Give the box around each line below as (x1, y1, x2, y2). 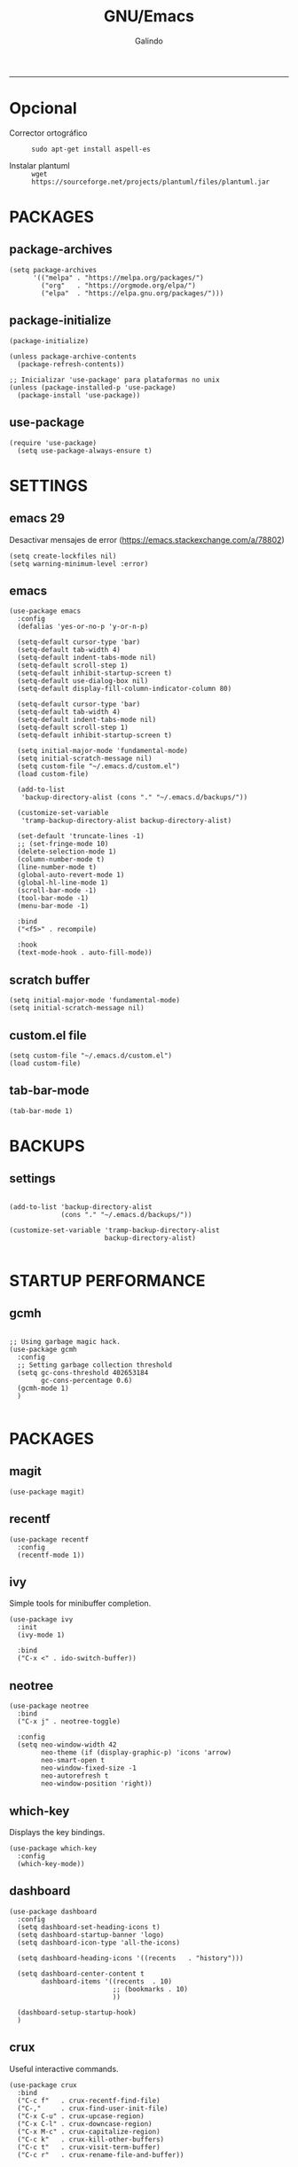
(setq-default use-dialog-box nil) (17, 677, 149, 686)
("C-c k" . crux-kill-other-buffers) (17, 2135, 165, 2144)
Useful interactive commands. (9, 2063, 119, 2074)
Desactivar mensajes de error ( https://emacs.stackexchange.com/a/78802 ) (9, 534, 286, 545)
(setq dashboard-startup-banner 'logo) (17, 1930, 165, 1939)
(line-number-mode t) (17, 863, 98, 872)
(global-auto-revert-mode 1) (17, 871, 125, 880)
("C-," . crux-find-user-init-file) (17, 2104, 169, 2113)
